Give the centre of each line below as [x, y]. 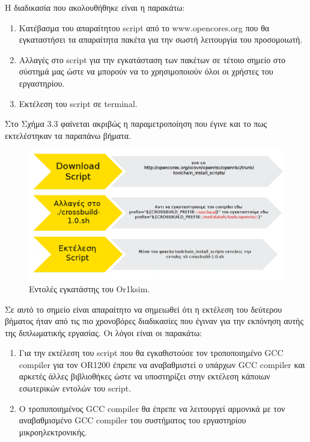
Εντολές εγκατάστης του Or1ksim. [90, 288]
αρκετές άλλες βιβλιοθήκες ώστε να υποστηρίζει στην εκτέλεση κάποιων [144, 376]
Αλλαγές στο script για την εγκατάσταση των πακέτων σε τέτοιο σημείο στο [152, 59]
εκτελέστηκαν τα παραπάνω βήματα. [68, 135]
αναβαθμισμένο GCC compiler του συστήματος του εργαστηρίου [132, 420]
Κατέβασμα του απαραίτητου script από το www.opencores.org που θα [144, 27]
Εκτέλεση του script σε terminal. [78, 103]
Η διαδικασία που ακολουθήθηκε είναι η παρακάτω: [95, 7]
